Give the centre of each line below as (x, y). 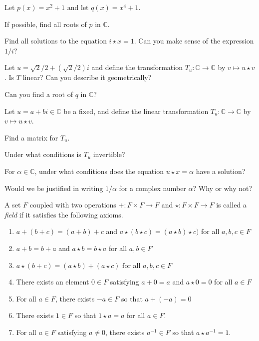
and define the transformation (137, 67)
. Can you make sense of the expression (194, 41)
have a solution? (221, 171)
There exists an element (53, 282)
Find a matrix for (31, 137)
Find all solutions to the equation (56, 41)
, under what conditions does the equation (99, 171)
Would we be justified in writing (54, 188)
